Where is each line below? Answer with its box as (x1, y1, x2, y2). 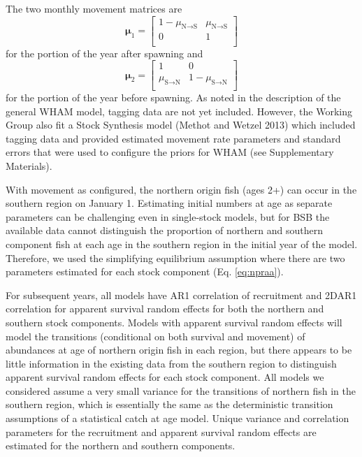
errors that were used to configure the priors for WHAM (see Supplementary (6, 145, 334, 159)
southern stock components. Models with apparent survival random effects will (6, 314, 342, 329)
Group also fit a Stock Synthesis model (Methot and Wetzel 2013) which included (6, 117, 356, 132)
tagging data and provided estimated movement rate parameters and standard (6, 131, 341, 145)
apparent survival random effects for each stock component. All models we (6, 370, 324, 384)
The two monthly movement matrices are (6, 1, 182, 15)
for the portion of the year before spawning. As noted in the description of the (6, 90, 341, 104)
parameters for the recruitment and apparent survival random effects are (6, 424, 317, 439)
